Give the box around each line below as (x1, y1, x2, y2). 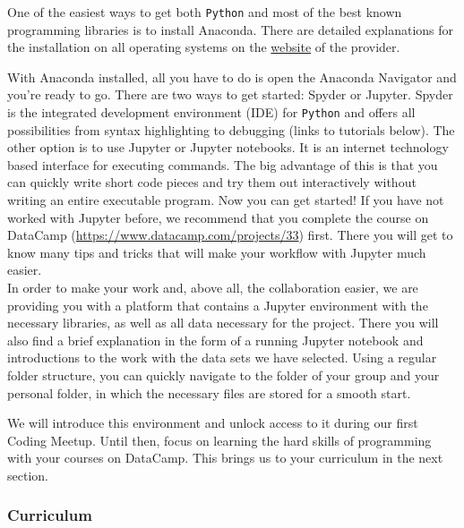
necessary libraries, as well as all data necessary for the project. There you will (7, 313, 439, 332)
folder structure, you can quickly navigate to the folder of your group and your (7, 366, 440, 384)
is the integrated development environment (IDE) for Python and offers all (7, 103, 416, 122)
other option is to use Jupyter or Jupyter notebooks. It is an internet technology (7, 138, 449, 157)
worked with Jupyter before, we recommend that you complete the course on (7, 208, 429, 226)
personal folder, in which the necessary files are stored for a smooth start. (7, 383, 411, 402)
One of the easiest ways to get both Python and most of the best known (7, 3, 402, 21)
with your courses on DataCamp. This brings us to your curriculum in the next (7, 448, 443, 467)
